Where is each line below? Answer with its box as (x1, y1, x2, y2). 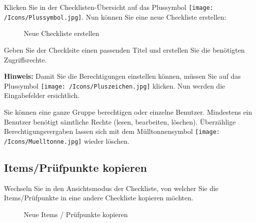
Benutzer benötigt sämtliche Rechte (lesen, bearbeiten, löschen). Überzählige (4, 116, 236, 127)
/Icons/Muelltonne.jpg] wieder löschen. (4, 135, 130, 146)
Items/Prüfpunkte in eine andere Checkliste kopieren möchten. (4, 192, 193, 203)
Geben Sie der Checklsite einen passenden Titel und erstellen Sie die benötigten (4, 44, 245, 55)
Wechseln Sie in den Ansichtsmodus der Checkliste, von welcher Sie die (4, 183, 219, 193)
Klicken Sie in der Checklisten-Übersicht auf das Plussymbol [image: (4, 2, 214, 12)
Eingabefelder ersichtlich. (4, 90, 80, 100)
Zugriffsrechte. (4, 54, 47, 64)
